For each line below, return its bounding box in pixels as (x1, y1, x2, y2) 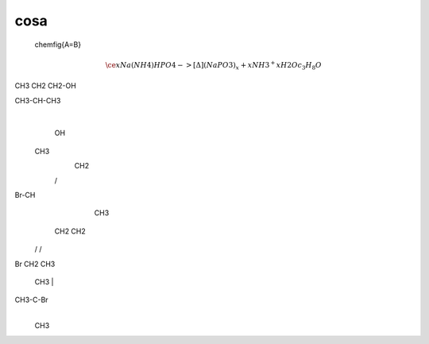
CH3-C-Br (14, 295, 48, 305)
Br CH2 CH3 (14, 259, 56, 269)
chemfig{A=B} (34, 40, 82, 49)
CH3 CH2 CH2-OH (14, 81, 77, 91)
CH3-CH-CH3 (14, 95, 61, 105)
